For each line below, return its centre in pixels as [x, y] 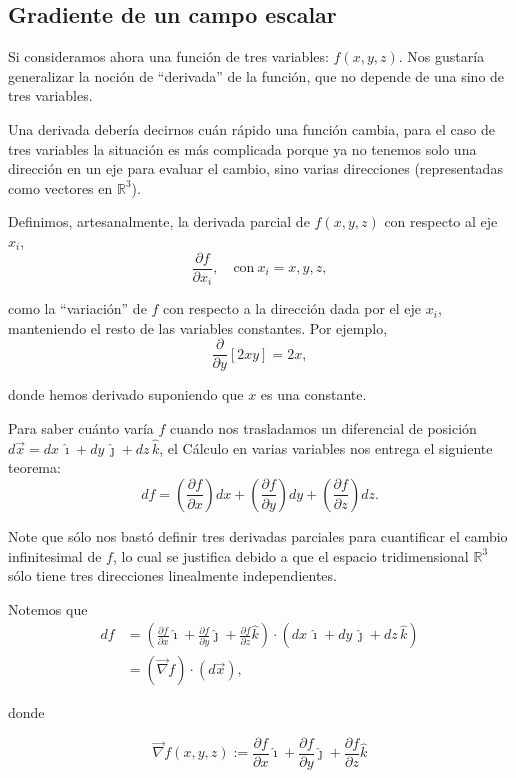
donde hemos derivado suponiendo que [126, 394]
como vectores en [60, 187]
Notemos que [48, 608]
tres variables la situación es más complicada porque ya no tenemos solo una [242, 148]
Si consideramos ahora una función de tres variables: [168, 56]
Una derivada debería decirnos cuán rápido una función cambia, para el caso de [251, 128]
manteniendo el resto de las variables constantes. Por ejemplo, [198, 327]
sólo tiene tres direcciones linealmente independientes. [172, 575]
